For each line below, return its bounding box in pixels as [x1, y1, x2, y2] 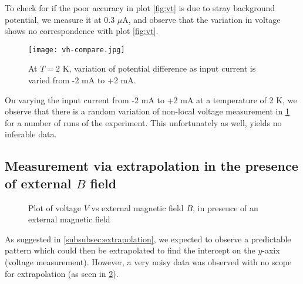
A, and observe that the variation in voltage [122, 13, 281, 25]
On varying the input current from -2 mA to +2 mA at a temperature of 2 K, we [5, 93, 297, 106]
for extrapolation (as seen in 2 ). [5, 267, 119, 279]
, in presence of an [193, 201, 258, 214]
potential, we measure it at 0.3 [5, 13, 115, 25]
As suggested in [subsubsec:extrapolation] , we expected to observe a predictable [5, 232, 291, 245]
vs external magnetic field [91, 201, 184, 214]
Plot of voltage [28, 201, 82, 214]
